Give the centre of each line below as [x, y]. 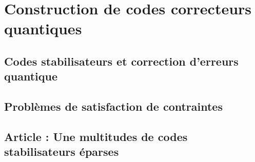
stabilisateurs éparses [62, 151]
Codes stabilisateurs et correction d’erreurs [121, 61]
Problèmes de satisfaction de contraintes [113, 106]
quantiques [43, 28]
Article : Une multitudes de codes [96, 136]
